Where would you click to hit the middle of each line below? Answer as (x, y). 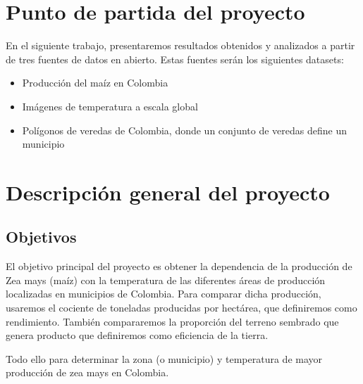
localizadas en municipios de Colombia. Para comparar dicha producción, (164, 294)
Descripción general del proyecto (168, 192)
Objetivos (41, 237)
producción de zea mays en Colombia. (87, 372)
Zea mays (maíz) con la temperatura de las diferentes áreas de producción (166, 280)
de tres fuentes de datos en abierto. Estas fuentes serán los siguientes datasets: (175, 59)
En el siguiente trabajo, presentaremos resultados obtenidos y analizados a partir (180, 45)
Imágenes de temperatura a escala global (110, 106)
